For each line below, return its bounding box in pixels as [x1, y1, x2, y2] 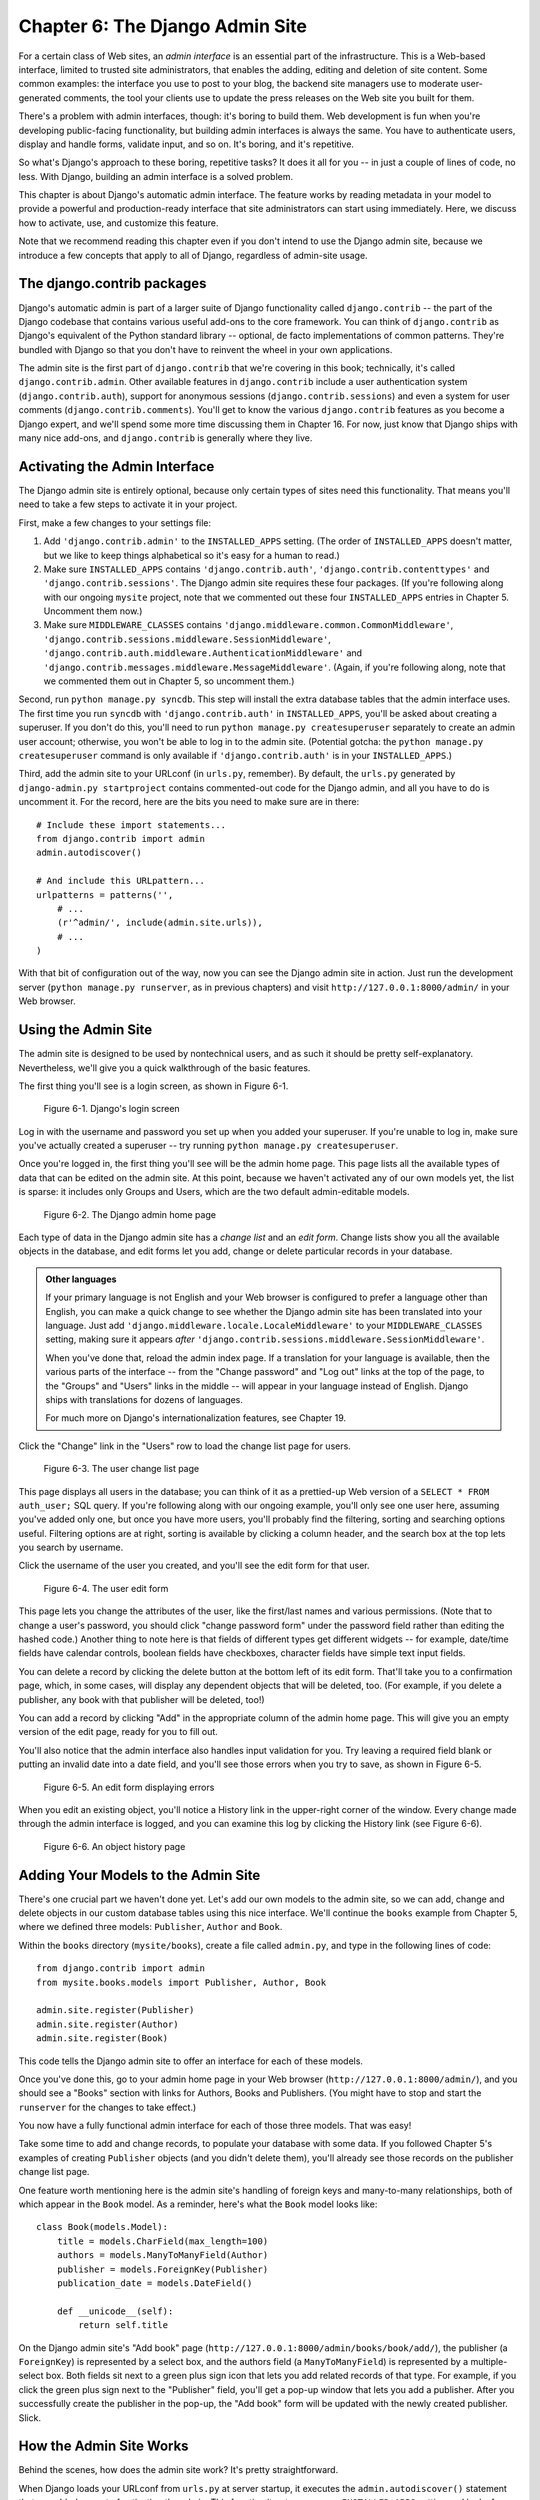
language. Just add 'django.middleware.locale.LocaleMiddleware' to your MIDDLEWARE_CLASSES [45, 1320, 483, 1331]
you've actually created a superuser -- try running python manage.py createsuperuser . [18, 1140, 399, 1152]
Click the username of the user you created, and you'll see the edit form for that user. [18, 1560, 370, 1572]
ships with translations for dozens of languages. [45, 1393, 244, 1405]
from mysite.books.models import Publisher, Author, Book [36, 1976, 327, 1988]
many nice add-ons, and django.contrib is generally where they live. [18, 432, 313, 444]
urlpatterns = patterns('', [36, 889, 174, 900]
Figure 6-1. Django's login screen [43, 1103, 180, 1115]
